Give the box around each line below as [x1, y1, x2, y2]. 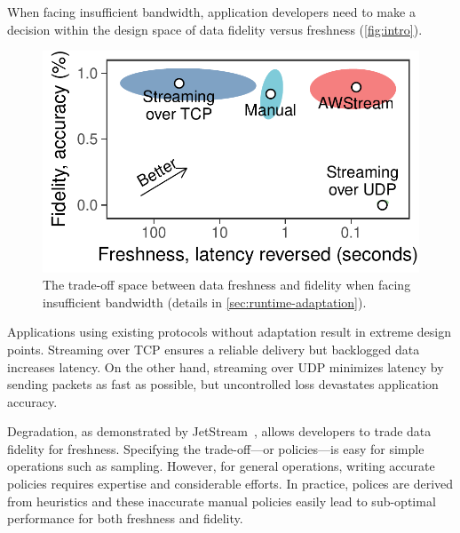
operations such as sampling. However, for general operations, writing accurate [7, 457, 435, 475]
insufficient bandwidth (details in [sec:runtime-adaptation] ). [43, 292, 367, 311]
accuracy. [7, 392, 58, 410]
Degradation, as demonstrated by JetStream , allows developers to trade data [7, 422, 432, 441]
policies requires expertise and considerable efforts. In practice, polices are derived [7, 474, 454, 493]
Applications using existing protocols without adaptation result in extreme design [7, 322, 451, 341]
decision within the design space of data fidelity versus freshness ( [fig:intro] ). [7, 20, 423, 38]
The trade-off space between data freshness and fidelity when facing [43, 275, 411, 294]
